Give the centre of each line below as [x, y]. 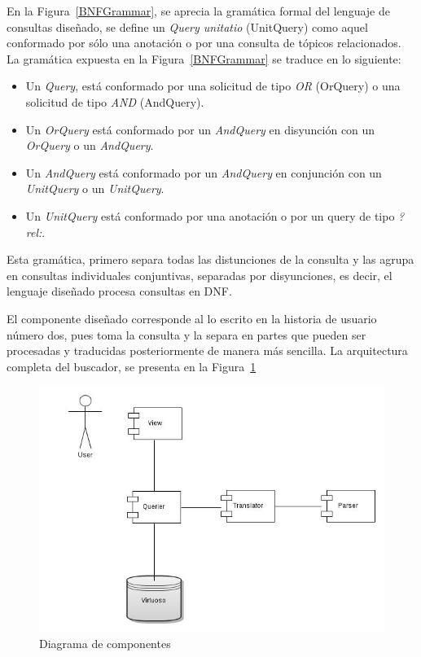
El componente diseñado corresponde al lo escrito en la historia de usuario [192, 318]
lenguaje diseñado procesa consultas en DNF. [119, 291]
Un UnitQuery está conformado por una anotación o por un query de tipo [210, 215]
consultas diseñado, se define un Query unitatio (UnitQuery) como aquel [187, 26]
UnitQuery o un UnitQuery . [95, 188]
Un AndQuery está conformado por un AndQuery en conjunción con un [204, 172]
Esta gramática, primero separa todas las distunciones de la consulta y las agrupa [210, 259]
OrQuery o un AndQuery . [90, 145]
